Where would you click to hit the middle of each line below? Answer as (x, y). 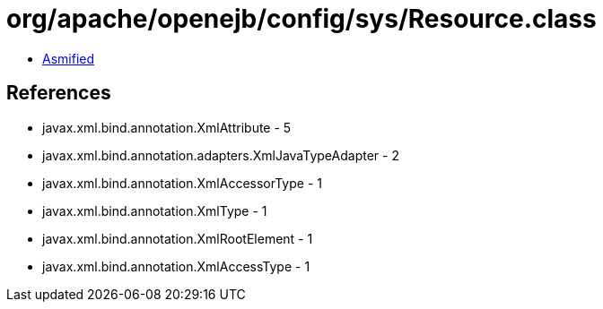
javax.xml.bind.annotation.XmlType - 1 (155, 210)
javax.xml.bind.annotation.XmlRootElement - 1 (178, 238)
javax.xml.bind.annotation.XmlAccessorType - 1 (182, 183)
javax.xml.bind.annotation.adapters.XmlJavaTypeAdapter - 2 (221, 155)
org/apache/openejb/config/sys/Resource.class (301, 19)
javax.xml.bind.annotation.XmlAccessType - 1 (176, 266)
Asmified (69, 58)
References (59, 93)
